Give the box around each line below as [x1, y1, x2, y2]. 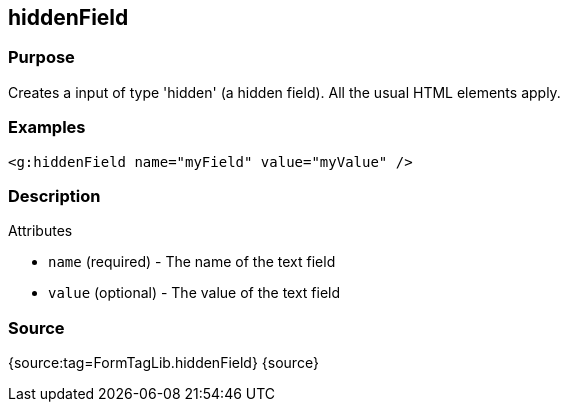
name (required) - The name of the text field [48, 253, 336, 271]
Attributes [8, 222, 73, 240]
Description [8, 185, 101, 206]
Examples [8, 117, 86, 138]
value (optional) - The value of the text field [48, 284, 341, 302]
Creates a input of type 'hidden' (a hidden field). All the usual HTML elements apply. [8, 83, 561, 101]
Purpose [8, 47, 75, 68]
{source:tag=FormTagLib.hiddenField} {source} [8, 354, 319, 372]
